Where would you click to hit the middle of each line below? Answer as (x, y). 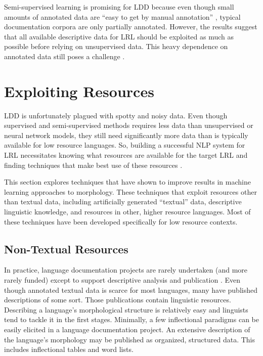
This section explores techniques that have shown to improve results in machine (127, 182)
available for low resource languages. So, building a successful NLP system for (125, 145)
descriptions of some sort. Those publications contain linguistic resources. (118, 300)
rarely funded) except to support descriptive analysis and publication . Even (122, 280)
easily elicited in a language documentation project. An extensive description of (127, 329)
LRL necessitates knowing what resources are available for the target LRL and (126, 155)
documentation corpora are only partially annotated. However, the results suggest (131, 27)
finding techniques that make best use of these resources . (93, 165)
